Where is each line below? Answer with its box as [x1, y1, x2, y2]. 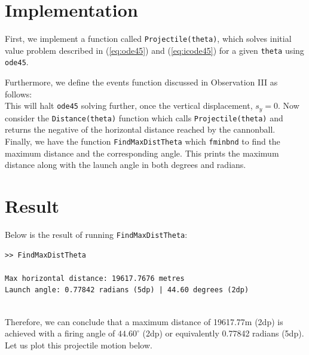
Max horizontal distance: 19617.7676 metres [5, 274, 185, 283]
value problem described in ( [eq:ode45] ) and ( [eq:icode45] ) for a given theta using [5, 44, 304, 56]
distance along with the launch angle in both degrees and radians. [5, 158, 246, 171]
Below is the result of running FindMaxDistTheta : [5, 228, 188, 240]
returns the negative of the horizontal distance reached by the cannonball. [5, 123, 276, 136]
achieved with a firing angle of [5, 327, 115, 339]
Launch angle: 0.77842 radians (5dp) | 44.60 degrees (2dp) [5, 286, 249, 295]
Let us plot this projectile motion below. [5, 338, 152, 351]
